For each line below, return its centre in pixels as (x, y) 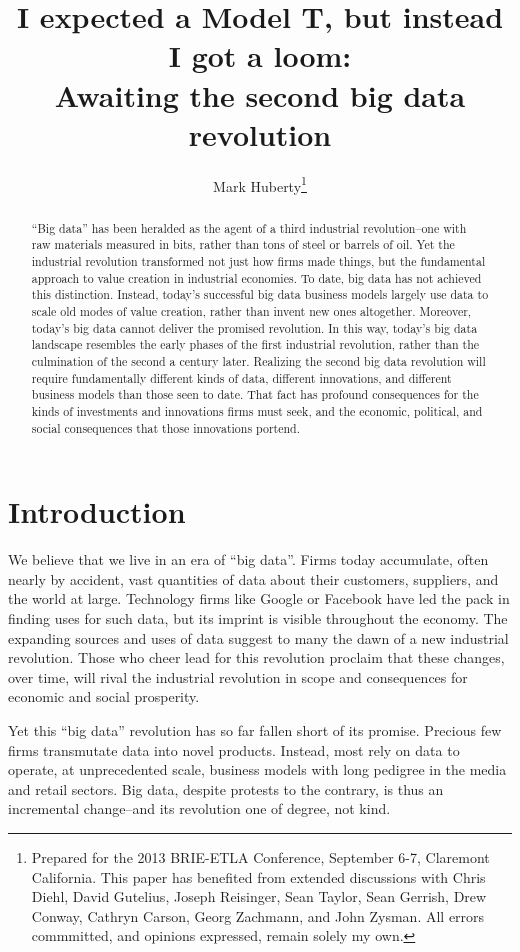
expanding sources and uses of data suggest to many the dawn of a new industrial (258, 637)
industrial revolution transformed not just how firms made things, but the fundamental (258, 261)
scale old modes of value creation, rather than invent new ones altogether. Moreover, (251, 311)
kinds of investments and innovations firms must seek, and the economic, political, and (257, 410)
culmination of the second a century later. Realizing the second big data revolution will (258, 360)
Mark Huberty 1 (260, 184)
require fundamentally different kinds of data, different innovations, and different (241, 377)
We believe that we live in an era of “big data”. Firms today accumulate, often (248, 559)
